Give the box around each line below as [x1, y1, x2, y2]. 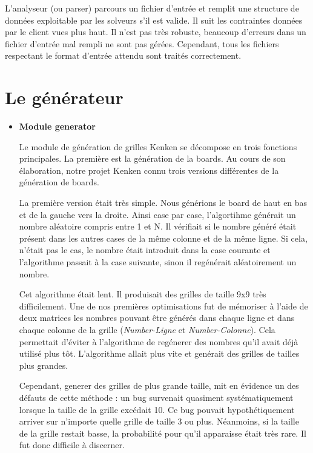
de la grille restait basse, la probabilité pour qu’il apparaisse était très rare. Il [19, 426, 306, 439]
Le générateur [5, 85, 124, 110]
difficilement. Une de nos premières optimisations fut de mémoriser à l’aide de [19, 299, 308, 312]
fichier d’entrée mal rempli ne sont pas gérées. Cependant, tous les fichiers [5, 37, 279, 50]
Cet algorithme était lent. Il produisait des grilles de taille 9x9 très [19, 288, 266, 300]
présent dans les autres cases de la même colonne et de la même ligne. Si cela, [19, 231, 308, 244]
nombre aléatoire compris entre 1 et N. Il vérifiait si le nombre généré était [19, 220, 297, 233]
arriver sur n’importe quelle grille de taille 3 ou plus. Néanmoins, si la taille [19, 415, 299, 428]
